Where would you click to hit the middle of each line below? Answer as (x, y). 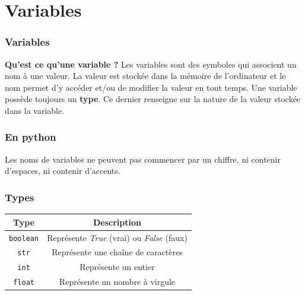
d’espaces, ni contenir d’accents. (63, 171)
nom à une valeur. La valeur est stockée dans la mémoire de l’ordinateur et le (145, 76)
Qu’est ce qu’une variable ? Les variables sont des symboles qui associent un (151, 64)
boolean (24, 238)
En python (31, 137)
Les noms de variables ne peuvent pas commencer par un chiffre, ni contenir (143, 159)
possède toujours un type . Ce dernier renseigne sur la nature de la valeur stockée (153, 99)
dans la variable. (35, 110)
